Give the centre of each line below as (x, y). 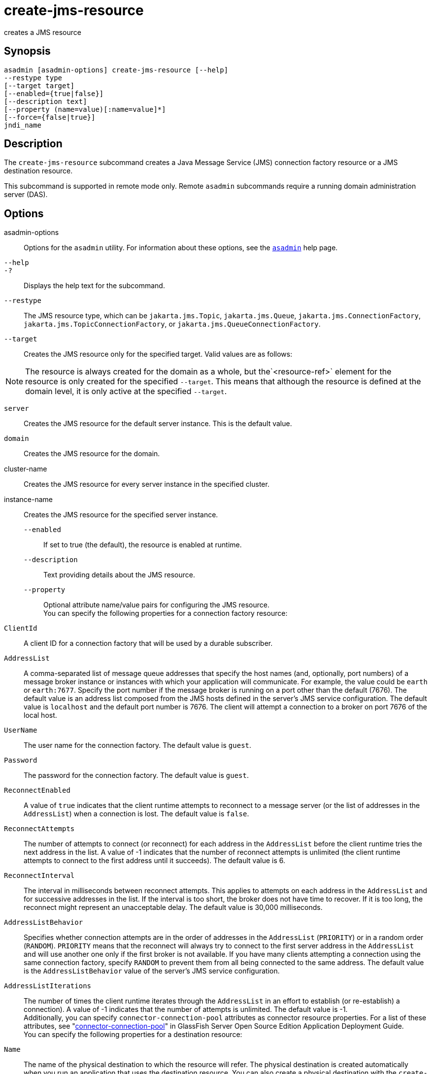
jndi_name (23, 125)
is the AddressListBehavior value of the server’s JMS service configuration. (152, 971)
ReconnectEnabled (37, 790)
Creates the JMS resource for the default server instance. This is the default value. (158, 424)
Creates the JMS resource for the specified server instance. (121, 515)
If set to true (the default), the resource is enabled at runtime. (143, 545)
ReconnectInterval (39, 876)
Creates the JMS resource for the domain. (92, 454)
